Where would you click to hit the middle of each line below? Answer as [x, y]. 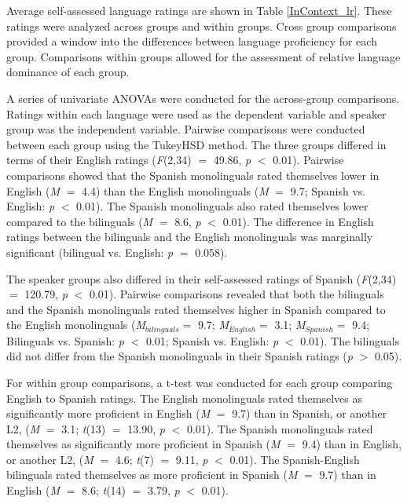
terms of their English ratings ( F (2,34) [99, 160]
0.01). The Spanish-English [295, 459]
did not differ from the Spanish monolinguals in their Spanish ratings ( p [180, 356]
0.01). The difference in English [298, 221]
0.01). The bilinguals [350, 340]
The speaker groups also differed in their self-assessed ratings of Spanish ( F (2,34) [202, 278]
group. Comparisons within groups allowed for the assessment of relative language [203, 56]
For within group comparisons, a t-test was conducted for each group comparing [200, 382]
